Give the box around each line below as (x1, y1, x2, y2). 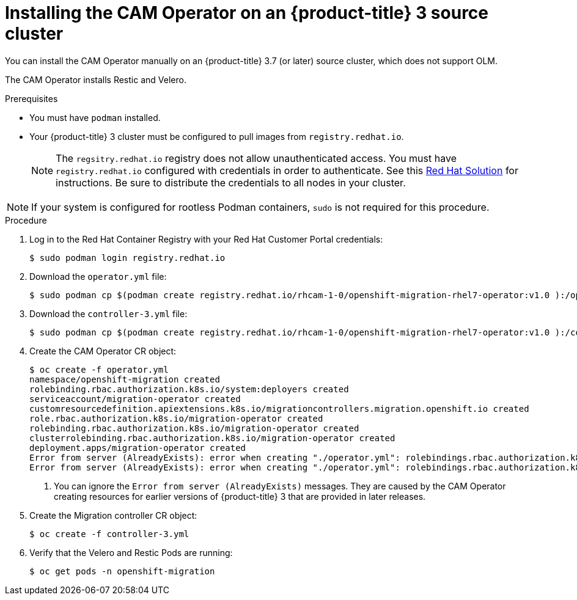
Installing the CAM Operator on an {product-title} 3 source (5, 2, 488, 23)
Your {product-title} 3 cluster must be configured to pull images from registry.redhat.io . (29, 131, 404, 142)
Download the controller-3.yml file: (29, 308, 188, 319)
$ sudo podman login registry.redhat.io (29, 252, 226, 263)
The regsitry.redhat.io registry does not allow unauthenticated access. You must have (56, 152, 457, 164)
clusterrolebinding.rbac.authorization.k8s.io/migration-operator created (29, 433, 395, 443)
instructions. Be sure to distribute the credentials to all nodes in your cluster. (56, 176, 406, 189)
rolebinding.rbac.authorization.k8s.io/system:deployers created (29, 384, 349, 394)
